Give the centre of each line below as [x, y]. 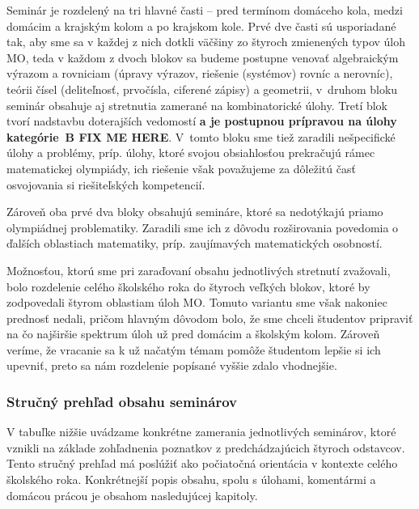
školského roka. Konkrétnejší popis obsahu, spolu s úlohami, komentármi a [191, 479]
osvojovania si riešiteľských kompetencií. [106, 184]
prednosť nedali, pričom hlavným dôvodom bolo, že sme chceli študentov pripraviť [210, 318]
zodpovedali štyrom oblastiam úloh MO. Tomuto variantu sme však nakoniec [197, 302]
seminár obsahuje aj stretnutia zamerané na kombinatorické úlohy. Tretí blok [197, 105]
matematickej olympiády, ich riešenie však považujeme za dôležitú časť [181, 168]
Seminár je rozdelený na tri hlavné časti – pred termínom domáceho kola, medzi [205, 10]
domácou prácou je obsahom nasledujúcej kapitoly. [132, 495]
